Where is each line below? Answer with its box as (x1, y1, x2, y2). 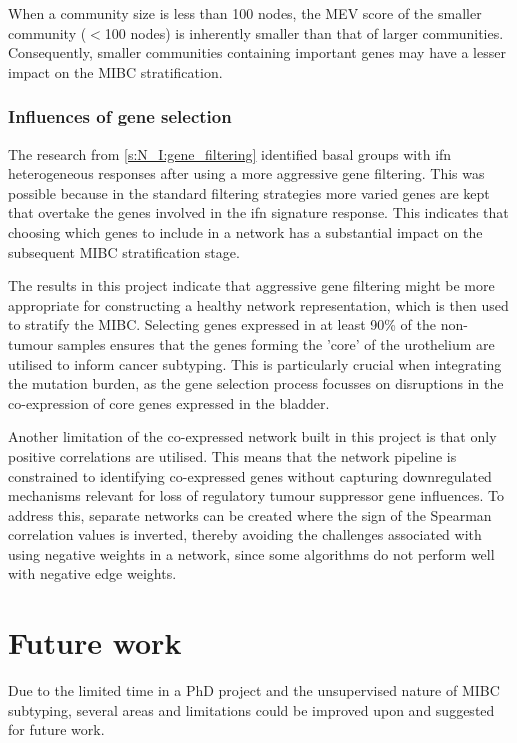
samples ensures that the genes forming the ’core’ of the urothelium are (57, 333, 495, 354)
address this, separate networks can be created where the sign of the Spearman (8, 504, 492, 525)
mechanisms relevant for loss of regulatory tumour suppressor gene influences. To (8, 485, 504, 506)
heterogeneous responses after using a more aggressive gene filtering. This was (8, 163, 485, 184)
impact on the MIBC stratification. (8, 61, 223, 82)
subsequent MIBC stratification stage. (8, 241, 240, 262)
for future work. (8, 719, 105, 740)
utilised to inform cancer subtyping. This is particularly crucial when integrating (8, 353, 502, 374)
